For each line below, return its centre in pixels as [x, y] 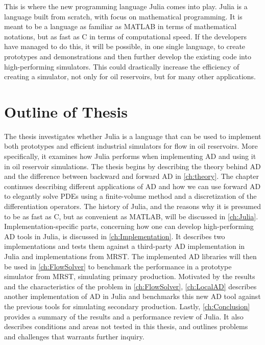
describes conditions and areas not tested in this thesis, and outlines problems [126, 326]
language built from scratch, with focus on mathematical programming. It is [123, 16]
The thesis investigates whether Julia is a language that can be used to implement [133, 136]
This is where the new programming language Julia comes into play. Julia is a [126, 6]
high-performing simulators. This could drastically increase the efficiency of [122, 66]
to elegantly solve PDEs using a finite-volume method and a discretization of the [130, 196]
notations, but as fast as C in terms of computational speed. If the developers [126, 36]
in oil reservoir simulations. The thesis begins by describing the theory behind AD [132, 166]
